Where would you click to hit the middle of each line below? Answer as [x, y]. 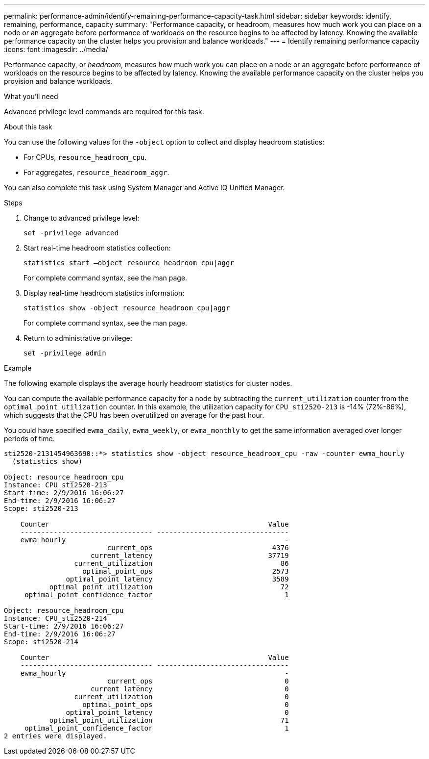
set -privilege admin [65, 353]
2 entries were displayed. [56, 736]
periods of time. [29, 439]
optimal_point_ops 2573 [186, 571]
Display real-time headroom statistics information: [104, 293]
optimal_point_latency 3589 [177, 579]
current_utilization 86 [181, 563]
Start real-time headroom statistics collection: [97, 248]
